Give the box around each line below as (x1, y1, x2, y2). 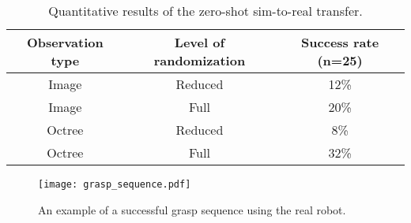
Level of (174, 33, 225, 51)
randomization (153, 51, 246, 69)
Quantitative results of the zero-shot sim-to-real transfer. (48, 2, 363, 20)
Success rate (301, 33, 379, 51)
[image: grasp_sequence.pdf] (38, 179, 191, 190)
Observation (27, 33, 104, 51)
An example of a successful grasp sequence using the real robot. (38, 201, 346, 217)
